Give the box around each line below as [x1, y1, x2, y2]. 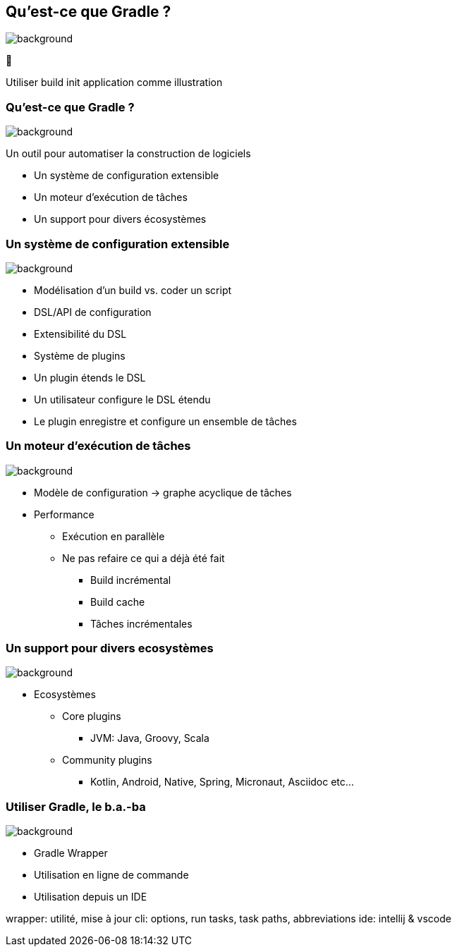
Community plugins [62, 754, 152, 767]
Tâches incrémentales [90, 617, 193, 630]
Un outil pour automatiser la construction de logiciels [6, 147, 251, 160]
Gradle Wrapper [34, 847, 108, 860]
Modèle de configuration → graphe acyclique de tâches [34, 486, 292, 499]
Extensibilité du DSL [34, 327, 127, 340]
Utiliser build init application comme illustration [6, 76, 223, 89]
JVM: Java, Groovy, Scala [90, 732, 209, 745]
